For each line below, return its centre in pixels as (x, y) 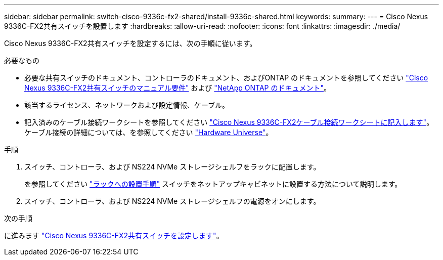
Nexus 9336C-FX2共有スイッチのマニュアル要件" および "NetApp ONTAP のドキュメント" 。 (178, 88)
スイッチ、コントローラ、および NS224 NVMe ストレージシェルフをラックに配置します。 (172, 167)
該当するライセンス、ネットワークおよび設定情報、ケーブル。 (127, 105)
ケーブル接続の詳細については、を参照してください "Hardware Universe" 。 (149, 132)
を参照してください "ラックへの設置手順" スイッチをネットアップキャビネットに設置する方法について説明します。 (213, 184)
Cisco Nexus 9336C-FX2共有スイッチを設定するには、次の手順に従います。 (130, 43)
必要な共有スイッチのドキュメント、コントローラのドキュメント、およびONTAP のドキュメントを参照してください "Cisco (226, 78)
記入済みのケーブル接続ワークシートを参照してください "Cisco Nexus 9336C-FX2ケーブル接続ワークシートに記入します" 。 (229, 122)
